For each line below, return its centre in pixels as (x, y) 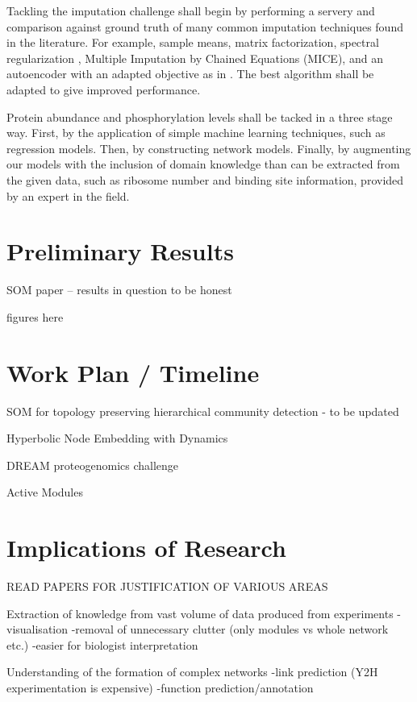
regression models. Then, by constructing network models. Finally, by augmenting (209, 148)
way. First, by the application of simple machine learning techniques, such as (196, 133)
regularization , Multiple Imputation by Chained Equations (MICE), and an (195, 58)
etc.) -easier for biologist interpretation (102, 644)
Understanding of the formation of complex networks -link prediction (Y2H (192, 672)
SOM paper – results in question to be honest (119, 290)
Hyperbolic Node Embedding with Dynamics (117, 438)
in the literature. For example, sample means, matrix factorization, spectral (193, 42)
